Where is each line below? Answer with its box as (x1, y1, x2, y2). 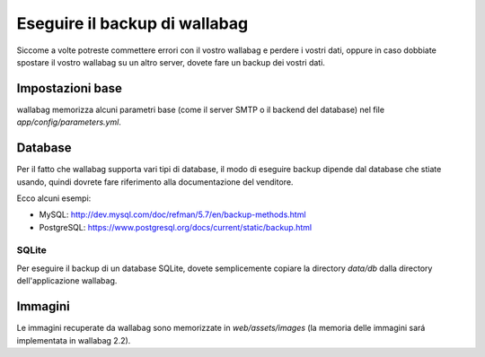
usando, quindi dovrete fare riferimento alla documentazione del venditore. (16, 176, 294, 187)
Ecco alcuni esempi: (16, 193, 92, 204)
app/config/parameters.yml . (16, 117, 121, 127)
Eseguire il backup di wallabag (16, 13, 249, 33)
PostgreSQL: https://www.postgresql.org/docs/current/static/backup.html (39, 222, 313, 232)
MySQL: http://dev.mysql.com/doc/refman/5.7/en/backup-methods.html (39, 209, 306, 220)
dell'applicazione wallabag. (16, 275, 118, 286)
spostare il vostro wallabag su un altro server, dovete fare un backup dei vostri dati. (16, 57, 325, 67)
